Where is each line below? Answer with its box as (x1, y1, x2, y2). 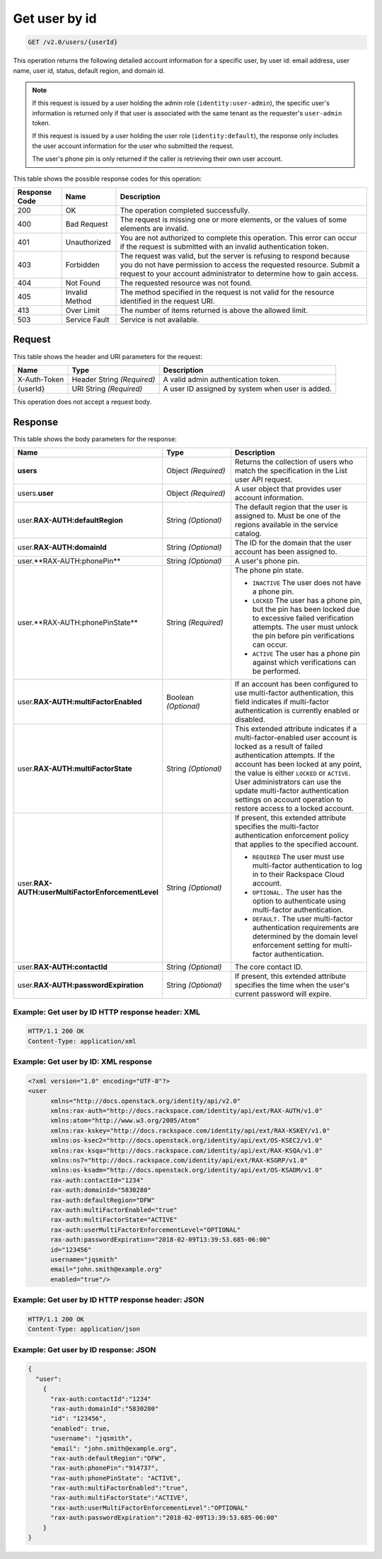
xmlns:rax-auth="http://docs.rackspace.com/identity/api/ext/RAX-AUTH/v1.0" (50, 1107, 323, 1115)
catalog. (234, 528, 262, 538)
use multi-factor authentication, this (234, 688, 354, 698)
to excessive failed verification (252, 613, 354, 623)
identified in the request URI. (120, 296, 215, 306)
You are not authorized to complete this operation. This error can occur (120, 233, 357, 243)
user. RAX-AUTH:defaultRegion (17, 516, 123, 526)
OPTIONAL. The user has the (252, 888, 342, 897)
